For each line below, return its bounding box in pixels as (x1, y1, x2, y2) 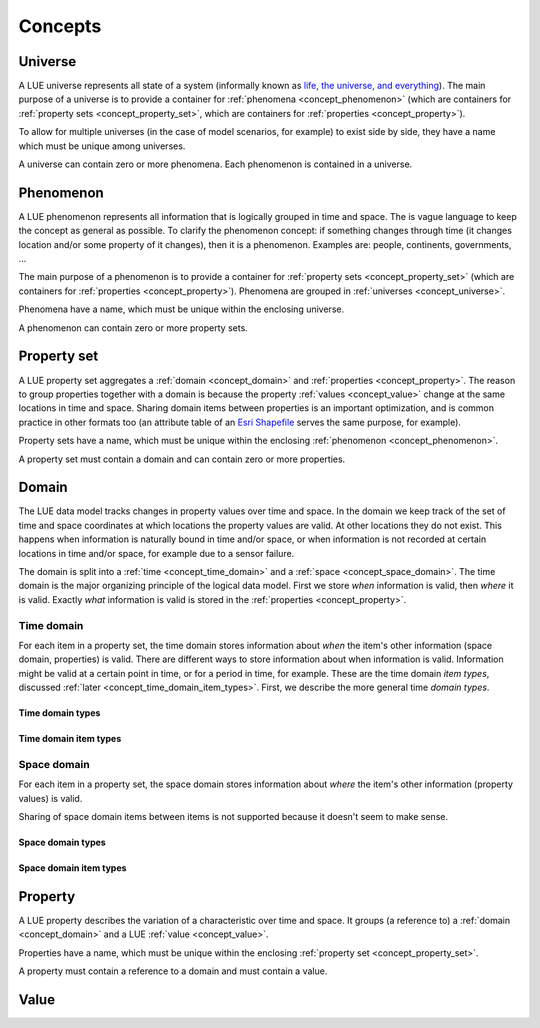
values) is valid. (18, 792, 83, 804)
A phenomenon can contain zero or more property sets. (18, 321, 249, 334)
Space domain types (18, 836, 107, 848)
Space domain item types (18, 862, 127, 874)
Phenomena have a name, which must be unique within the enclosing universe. (18, 303, 345, 315)
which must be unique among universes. (18, 140, 186, 152)
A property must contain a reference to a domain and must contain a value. (18, 965, 328, 977)
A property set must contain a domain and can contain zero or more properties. (18, 453, 346, 465)
